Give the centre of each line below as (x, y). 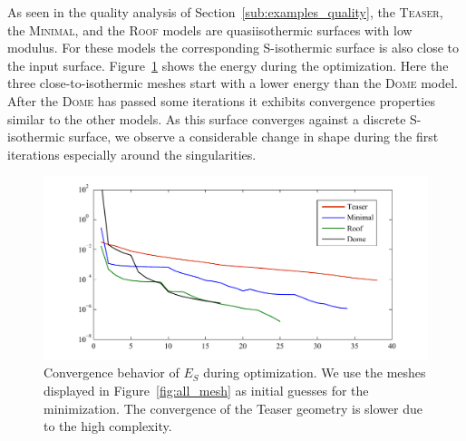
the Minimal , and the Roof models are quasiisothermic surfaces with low (210, 29)
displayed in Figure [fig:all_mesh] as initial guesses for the (206, 390)
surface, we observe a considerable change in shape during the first (253, 137)
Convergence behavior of (112, 372)
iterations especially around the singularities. (132, 154)
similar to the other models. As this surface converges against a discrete (207, 118)
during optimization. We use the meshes (315, 372)
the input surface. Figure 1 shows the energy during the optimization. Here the (228, 65)
